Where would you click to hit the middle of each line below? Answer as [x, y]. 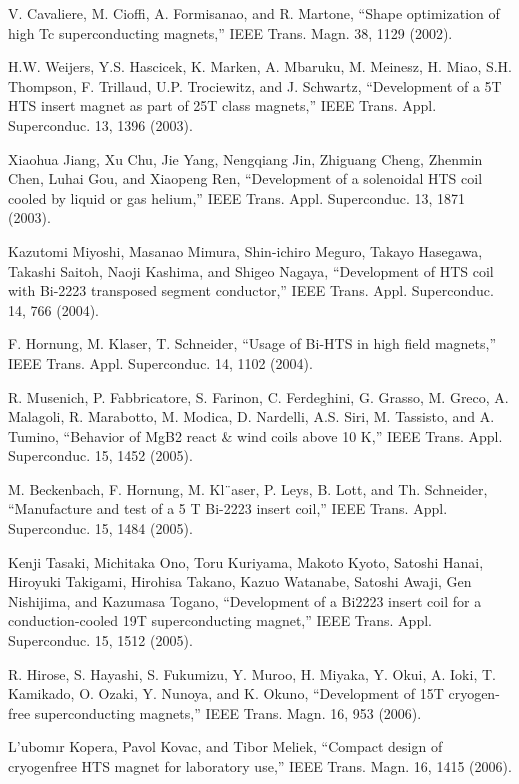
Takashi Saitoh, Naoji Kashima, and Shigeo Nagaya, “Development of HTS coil [251, 270]
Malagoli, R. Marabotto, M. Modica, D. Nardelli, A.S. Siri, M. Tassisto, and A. [251, 416]
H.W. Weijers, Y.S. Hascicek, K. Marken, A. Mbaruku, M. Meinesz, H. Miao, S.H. [260, 66]
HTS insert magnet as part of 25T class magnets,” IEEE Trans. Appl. [222, 105]
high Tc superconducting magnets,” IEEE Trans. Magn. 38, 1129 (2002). [230, 32]
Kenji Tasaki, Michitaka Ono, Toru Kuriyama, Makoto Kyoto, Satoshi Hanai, [246, 561]
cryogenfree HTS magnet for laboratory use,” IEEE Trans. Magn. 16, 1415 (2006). [260, 766]
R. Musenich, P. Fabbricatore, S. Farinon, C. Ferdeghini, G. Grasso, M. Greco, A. [258, 396]
